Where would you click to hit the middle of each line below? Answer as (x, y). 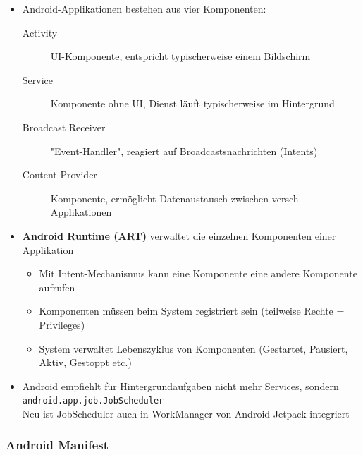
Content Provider (60, 175)
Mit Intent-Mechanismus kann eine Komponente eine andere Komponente (198, 273)
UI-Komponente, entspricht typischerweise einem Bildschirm (180, 56)
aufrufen (57, 287)
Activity (40, 32)
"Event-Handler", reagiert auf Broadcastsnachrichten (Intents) (184, 151)
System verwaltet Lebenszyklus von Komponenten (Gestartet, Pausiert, (193, 348)
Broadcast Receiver (64, 127)
